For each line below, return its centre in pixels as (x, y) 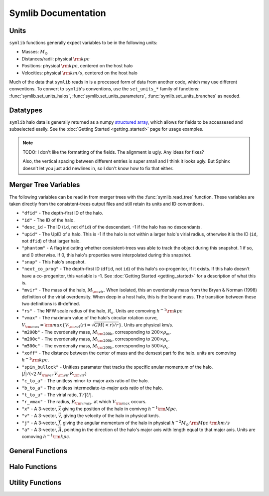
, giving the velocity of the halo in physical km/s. (110, 416)
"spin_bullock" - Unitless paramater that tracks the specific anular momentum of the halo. (117, 367)
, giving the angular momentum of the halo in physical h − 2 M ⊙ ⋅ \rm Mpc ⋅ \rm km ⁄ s (145, 423)
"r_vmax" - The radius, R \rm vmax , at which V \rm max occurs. (84, 402)
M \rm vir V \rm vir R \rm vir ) (62, 374)
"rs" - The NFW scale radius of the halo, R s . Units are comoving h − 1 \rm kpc (102, 311)
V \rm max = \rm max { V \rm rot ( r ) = (56, 325)
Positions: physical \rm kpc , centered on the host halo (77, 66)
